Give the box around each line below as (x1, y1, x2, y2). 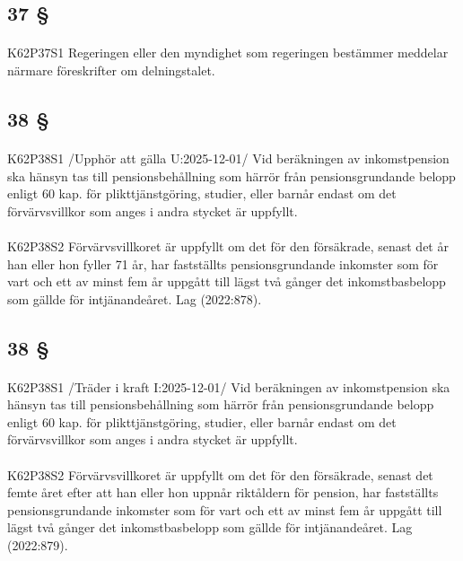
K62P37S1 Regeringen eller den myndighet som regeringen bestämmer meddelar (7, 43, 449, 62)
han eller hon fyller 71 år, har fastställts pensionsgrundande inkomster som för (7, 254, 439, 273)
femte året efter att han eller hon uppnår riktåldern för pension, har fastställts (7, 483, 439, 502)
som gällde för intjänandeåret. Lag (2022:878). (7, 289, 262, 308)
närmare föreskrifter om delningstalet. (7, 60, 215, 79)
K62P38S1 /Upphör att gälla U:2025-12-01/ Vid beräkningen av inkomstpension (7, 148, 450, 167)
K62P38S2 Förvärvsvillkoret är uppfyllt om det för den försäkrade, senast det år (7, 236, 449, 255)
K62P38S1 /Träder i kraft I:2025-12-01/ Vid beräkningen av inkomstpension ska (7, 377, 450, 396)
